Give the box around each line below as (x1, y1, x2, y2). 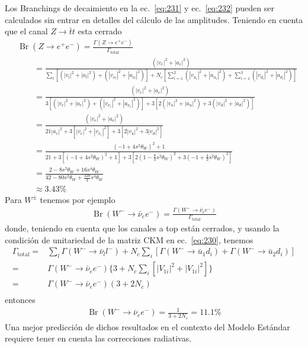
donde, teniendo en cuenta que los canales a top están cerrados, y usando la (5, 222, 280, 234)
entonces (5, 294, 36, 306)
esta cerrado (78, 25, 122, 37)
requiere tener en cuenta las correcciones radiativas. (5, 332, 192, 344)
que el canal (5, 25, 48, 37)
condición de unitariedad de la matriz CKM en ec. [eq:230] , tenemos (5, 233, 254, 246)
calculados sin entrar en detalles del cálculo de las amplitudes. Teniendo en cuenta (5, 13, 303, 25)
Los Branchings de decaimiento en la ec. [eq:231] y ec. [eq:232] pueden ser (5, 2, 274, 14)
